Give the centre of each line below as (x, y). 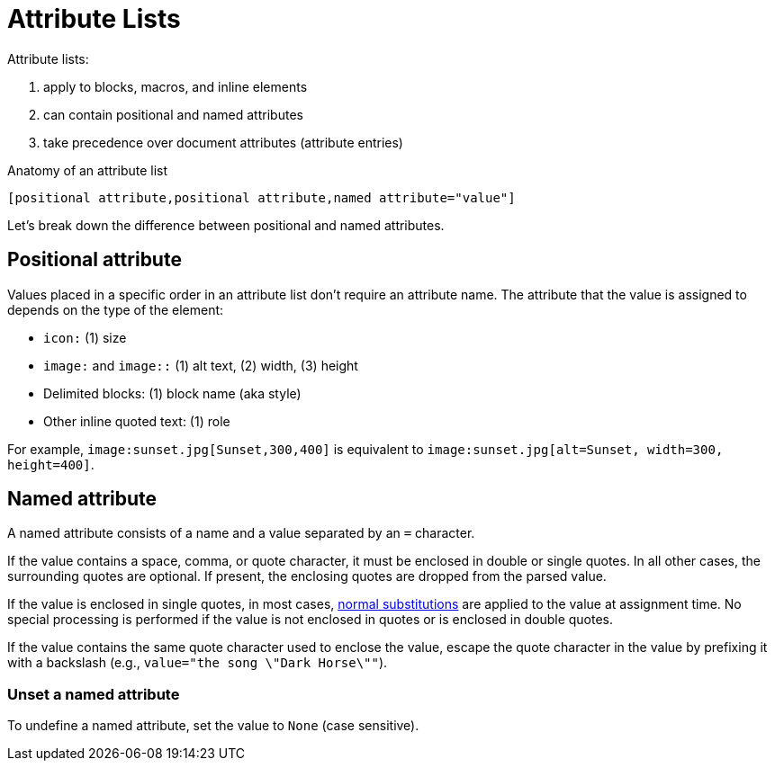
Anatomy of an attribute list (88, 170)
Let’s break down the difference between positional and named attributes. (226, 225)
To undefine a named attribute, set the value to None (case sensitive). (213, 726)
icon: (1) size (85, 337)
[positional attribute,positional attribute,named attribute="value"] (261, 197)
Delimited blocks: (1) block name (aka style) (172, 393)
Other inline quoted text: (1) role (137, 421)
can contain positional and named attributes (173, 114)
